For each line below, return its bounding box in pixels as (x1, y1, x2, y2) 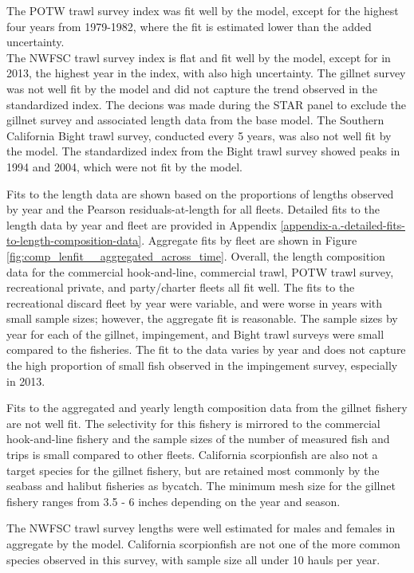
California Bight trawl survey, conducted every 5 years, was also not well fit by (6, 127, 392, 143)
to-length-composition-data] (6, 232, 142, 249)
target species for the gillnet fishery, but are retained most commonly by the (6, 461, 380, 478)
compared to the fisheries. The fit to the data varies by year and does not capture (6, 341, 406, 358)
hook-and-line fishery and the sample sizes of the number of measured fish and (6, 430, 390, 447)
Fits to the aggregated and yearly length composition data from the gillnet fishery (6, 399, 408, 416)
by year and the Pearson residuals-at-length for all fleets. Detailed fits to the (6, 201, 380, 218)
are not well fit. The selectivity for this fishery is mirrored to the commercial (6, 414, 380, 431)
